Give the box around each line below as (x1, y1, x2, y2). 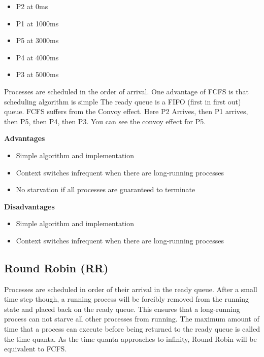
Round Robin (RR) (4, 260, 109, 275)
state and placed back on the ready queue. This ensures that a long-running (4, 303, 240, 314)
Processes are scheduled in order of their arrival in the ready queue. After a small (4, 283, 257, 294)
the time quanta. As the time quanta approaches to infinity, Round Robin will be (4, 333, 257, 344)
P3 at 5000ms (16, 69, 59, 80)
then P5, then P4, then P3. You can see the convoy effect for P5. (4, 116, 206, 126)
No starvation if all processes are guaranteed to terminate (16, 184, 195, 195)
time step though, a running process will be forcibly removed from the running (4, 294, 249, 304)
